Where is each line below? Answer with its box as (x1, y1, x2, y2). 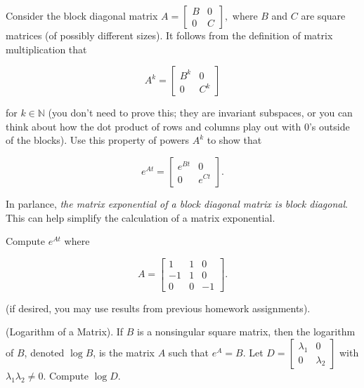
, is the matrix (93, 345, 155, 360)
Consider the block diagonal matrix (6, 8, 158, 22)
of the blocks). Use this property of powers (6, 133, 189, 147)
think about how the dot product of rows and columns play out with (6, 119, 301, 133)
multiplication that (6, 41, 87, 56)
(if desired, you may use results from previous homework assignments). (6, 300, 311, 315)
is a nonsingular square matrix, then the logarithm (137, 324, 356, 339)
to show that (207, 133, 262, 147)
